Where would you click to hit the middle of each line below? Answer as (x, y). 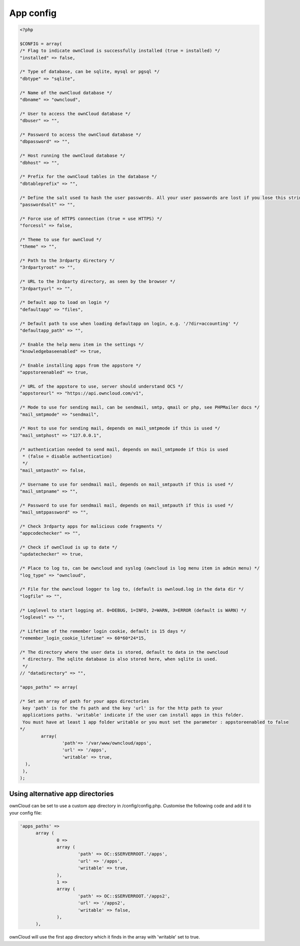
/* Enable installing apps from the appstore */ (80, 365)
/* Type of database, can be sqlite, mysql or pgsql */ (90, 72)
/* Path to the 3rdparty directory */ (67, 261)
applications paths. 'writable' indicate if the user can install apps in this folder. (133, 715)
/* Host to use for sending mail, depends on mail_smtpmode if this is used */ (120, 428)
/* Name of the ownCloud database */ (66, 93)
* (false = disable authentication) (67, 456)
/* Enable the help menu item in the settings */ (82, 344)
